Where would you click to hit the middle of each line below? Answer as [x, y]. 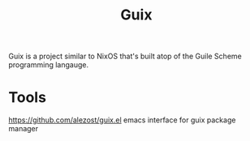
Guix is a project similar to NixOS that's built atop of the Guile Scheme [125, 56]
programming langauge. [49, 65]
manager [24, 129]
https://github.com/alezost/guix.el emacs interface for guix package [122, 120]
